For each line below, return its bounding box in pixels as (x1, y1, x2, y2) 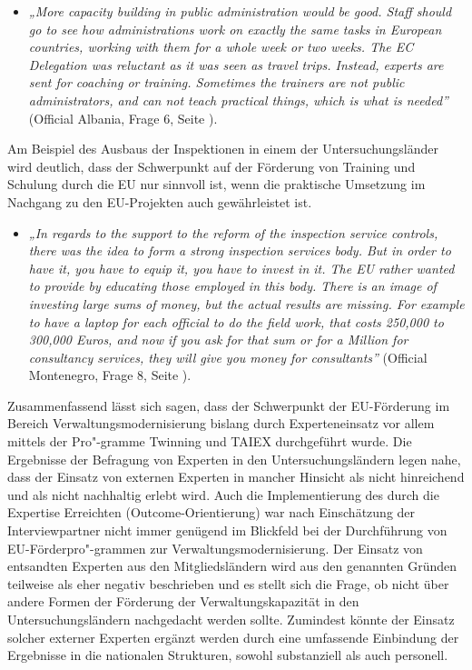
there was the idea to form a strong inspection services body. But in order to (28, 241, 451, 260)
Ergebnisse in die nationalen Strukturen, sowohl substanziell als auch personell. (7, 645, 448, 665)
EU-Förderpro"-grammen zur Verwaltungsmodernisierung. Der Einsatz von (7, 538, 423, 557)
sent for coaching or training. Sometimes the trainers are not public (28, 73, 405, 92)
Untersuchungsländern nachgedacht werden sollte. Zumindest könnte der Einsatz (7, 610, 455, 628)
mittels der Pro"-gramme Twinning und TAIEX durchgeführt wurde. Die (7, 432, 412, 451)
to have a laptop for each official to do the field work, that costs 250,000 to (28, 312, 444, 331)
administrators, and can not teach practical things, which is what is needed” (28, 90, 448, 109)
